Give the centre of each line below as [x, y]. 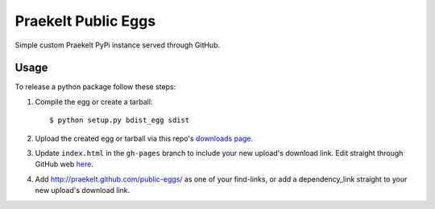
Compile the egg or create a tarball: [94, 101]
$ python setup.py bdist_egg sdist [120, 120]
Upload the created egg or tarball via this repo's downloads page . [144, 138]
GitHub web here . [64, 164]
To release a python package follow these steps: [95, 87]
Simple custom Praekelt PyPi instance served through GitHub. [118, 45]
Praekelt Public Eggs [85, 21]
